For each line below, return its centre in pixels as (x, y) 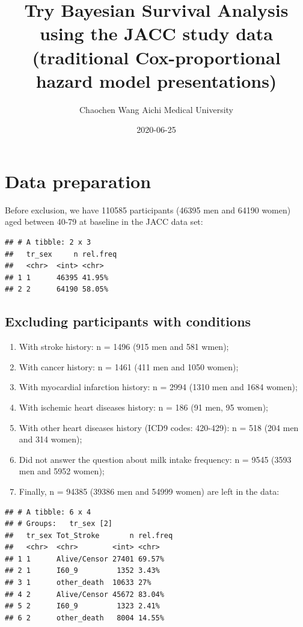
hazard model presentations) (156, 80)
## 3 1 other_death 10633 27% (78, 583)
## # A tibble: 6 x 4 (48, 512)
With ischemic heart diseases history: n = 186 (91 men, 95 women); (143, 407)
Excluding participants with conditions (128, 321)
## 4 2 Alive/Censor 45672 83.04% (84, 594)
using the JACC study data (156, 33)
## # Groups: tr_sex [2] (59, 524)
